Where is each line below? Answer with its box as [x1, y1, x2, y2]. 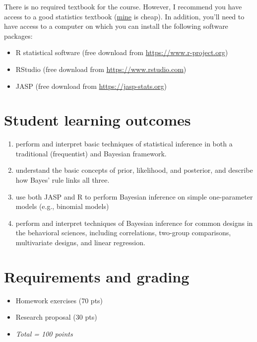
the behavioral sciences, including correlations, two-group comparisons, [15, 227, 231, 238]
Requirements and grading [4, 266, 190, 286]
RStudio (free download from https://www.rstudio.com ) [15, 64, 187, 74]
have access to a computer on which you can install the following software [4, 21, 228, 31]
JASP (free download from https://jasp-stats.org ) [15, 80, 167, 91]
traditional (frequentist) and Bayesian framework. [15, 148, 167, 158]
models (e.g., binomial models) [15, 201, 109, 211]
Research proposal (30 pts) [15, 312, 97, 322]
